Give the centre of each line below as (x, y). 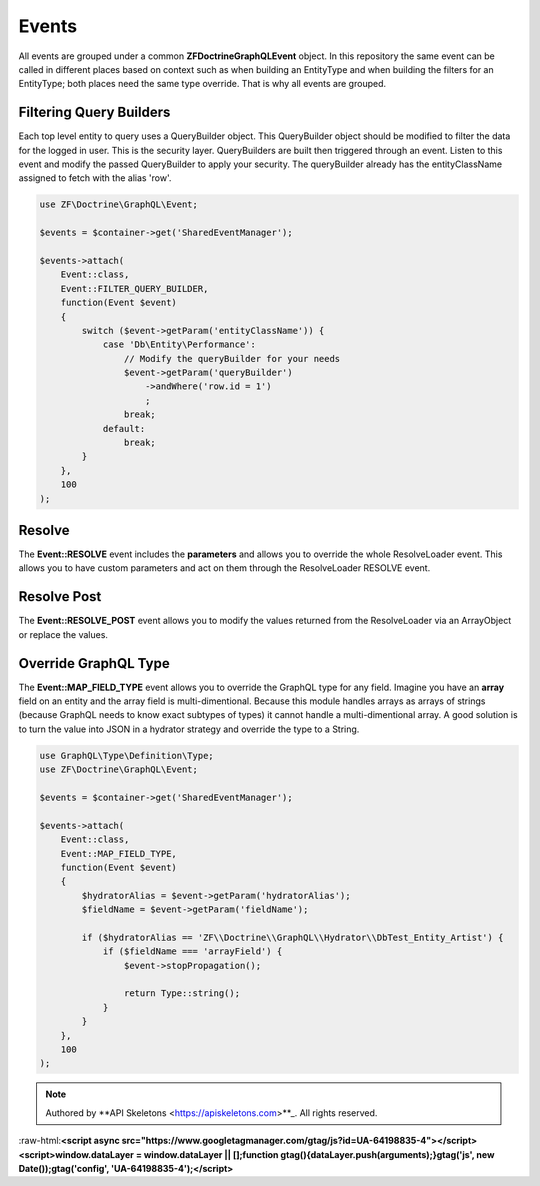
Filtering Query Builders (94, 112)
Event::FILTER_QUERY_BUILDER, (134, 288)
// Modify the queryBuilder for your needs (232, 358)
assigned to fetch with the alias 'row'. (95, 178)
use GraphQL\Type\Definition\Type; (126, 755)
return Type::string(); (181, 993)
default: (124, 428)
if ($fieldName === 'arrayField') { (192, 951)
